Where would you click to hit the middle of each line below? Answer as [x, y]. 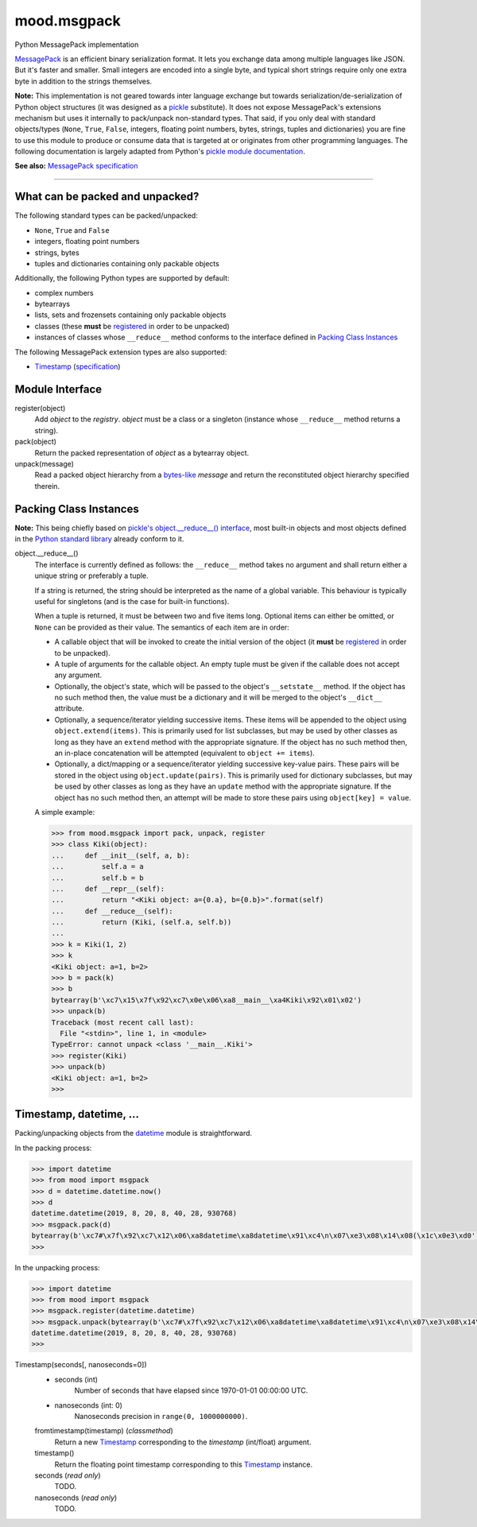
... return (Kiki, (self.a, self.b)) [142, 922]
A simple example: [65, 812]
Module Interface [58, 389]
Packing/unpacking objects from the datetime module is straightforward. [134, 1134]
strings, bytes [57, 252]
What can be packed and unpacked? [107, 197]
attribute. [70, 708]
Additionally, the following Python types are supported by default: [122, 278]
